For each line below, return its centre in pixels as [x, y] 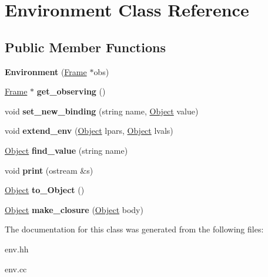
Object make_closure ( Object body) [74, 209]
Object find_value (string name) [66, 150]
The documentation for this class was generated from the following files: [134, 229]
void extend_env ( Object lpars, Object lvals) [89, 131]
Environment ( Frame [46, 71]
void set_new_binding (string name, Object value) [102, 111]
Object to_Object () [45, 190]
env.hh [17, 249]
